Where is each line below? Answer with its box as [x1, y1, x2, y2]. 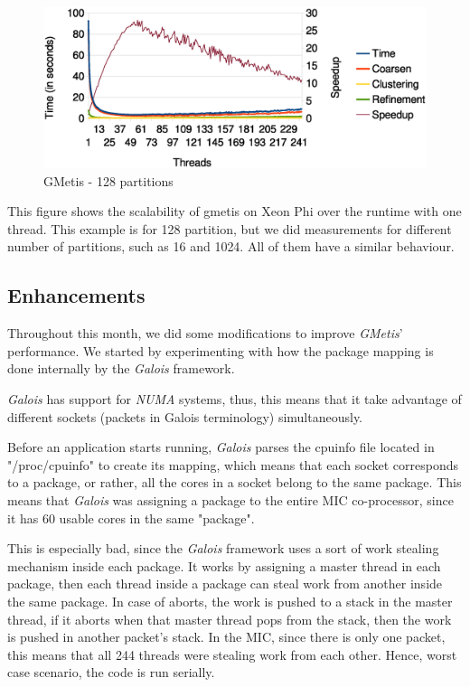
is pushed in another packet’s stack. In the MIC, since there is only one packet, [7, 627, 446, 646]
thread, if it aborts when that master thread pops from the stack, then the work [7, 609, 452, 628]
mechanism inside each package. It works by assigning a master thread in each [7, 556, 441, 575]
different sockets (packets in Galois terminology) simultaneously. [7, 407, 363, 426]
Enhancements [7, 281, 146, 309]
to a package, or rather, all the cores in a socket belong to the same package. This [7, 473, 462, 492]
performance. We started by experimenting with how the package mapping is [7, 341, 434, 360]
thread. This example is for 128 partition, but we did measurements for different [7, 219, 452, 238]
